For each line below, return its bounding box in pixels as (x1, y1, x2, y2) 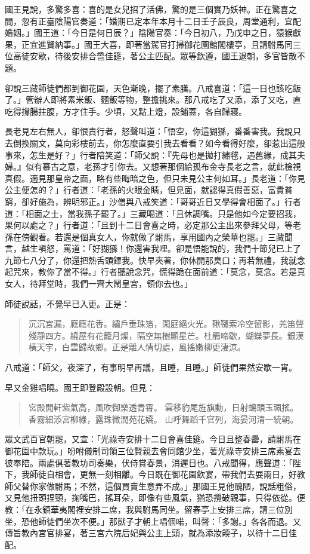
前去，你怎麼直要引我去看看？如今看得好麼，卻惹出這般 (88, 136, 305, 149)
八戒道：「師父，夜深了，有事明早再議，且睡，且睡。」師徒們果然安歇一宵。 (5, 361, 297, 374)
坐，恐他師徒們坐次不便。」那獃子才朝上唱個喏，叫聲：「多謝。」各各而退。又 (5, 515, 301, 527)
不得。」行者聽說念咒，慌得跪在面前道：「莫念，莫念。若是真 (71, 265, 305, 278)
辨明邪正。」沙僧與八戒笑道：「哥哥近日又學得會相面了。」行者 (63, 195, 301, 207)
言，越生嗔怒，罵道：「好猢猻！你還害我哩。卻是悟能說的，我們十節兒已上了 (5, 242, 301, 255)
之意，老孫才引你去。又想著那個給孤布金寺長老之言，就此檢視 (58, 160, 301, 173)
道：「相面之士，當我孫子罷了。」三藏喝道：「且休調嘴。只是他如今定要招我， (5, 207, 301, 219)
